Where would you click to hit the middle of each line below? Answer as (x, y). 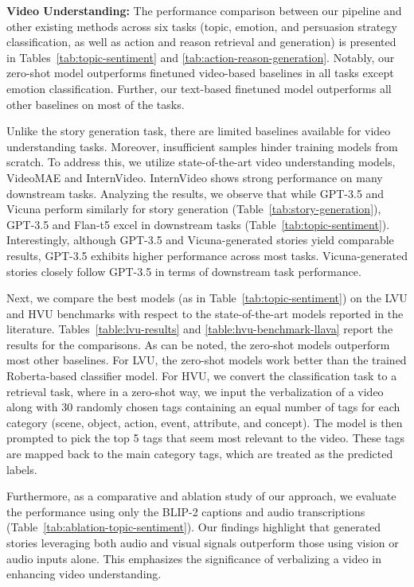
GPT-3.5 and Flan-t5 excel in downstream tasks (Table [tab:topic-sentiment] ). (198, 224)
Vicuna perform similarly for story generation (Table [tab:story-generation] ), (194, 209)
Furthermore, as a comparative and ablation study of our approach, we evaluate (201, 496)
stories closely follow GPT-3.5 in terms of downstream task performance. (184, 271)
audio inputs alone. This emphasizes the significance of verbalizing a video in (194, 558)
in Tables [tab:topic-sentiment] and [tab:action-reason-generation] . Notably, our (201, 57)
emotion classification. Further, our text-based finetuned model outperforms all (199, 88)
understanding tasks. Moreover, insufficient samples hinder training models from (202, 146)
